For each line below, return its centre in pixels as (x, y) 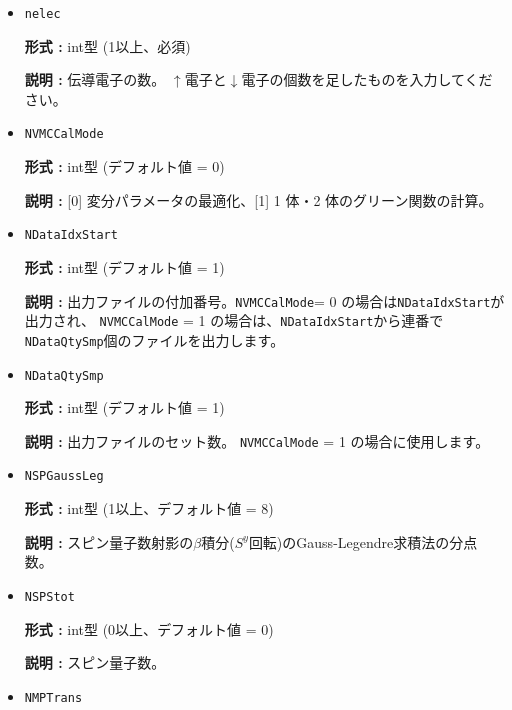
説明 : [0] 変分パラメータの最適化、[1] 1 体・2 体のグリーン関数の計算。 (258, 199)
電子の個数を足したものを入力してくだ (367, 79)
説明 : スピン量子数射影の (109, 541)
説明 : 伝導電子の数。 (95, 79)
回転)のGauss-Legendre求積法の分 (356, 541)
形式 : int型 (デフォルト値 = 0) (124, 166)
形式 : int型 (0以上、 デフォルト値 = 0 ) (149, 628)
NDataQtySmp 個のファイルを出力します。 (154, 339)
